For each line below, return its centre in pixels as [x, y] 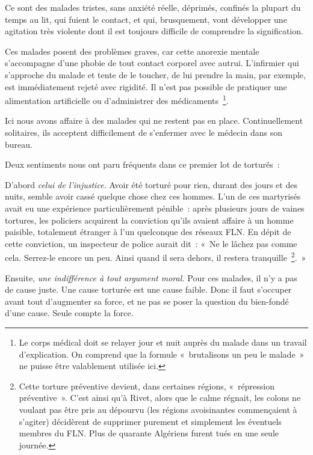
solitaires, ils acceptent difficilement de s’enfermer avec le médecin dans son [144, 132]
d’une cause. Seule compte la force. [69, 313]
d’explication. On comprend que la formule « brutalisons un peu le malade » [162, 354]
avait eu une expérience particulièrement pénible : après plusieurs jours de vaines [155, 208]
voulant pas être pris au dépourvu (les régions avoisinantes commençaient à [158, 409]
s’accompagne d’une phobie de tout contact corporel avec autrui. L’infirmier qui [152, 63]
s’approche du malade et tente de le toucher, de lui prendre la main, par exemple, [155, 74]
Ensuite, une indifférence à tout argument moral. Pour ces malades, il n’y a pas [151, 277]
